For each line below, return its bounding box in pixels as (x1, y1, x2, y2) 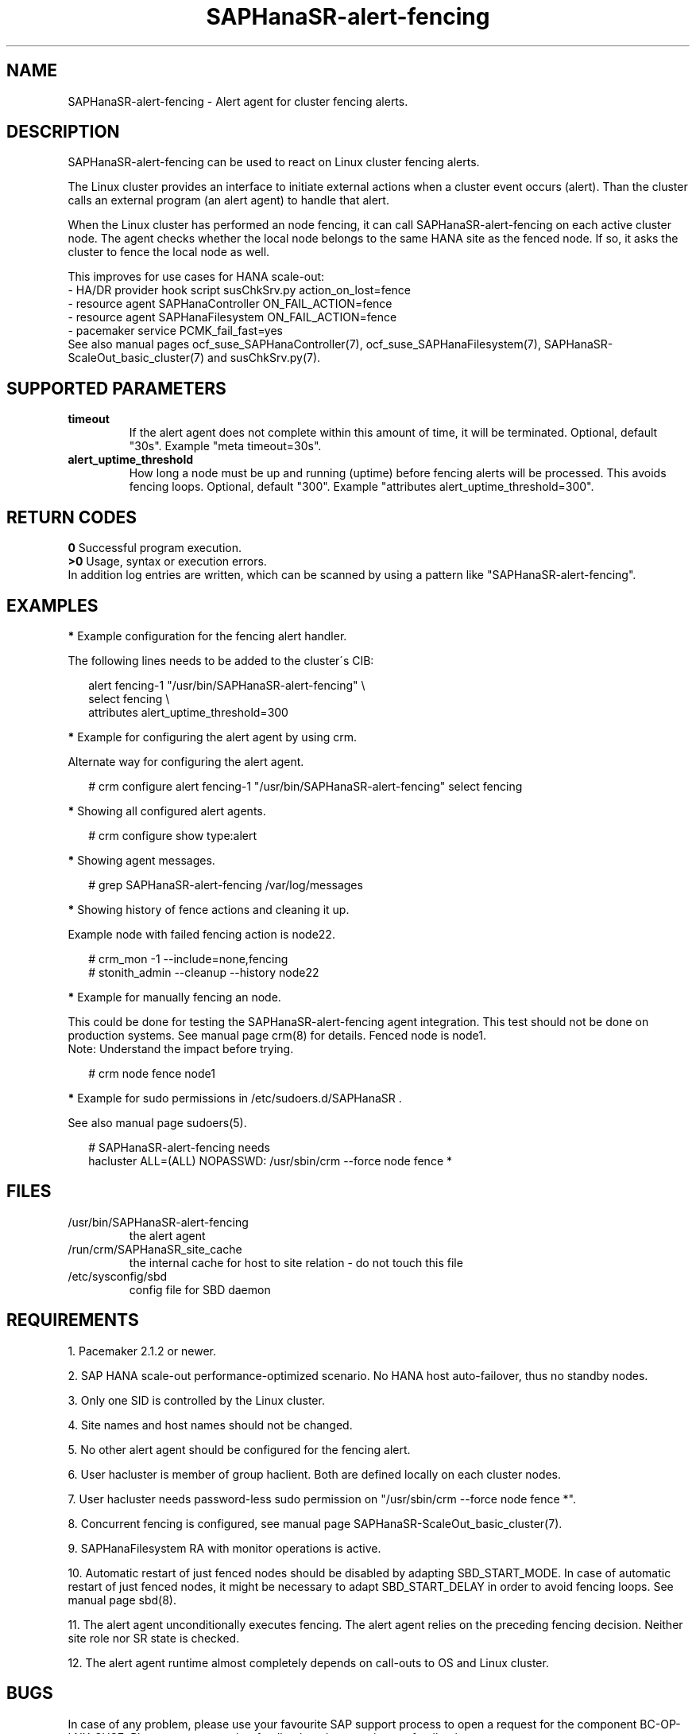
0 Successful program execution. (68, 541, 242, 555)
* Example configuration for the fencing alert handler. (68, 628, 347, 643)
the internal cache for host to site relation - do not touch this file (129, 1255, 463, 1269)
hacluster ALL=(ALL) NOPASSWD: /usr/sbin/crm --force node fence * (88, 1153, 452, 1168)
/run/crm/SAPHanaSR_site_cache (68, 1242, 242, 1256)
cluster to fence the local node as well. (68, 245, 270, 259)
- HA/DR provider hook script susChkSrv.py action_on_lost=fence (68, 283, 411, 297)
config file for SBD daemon (129, 1282, 271, 1297)
